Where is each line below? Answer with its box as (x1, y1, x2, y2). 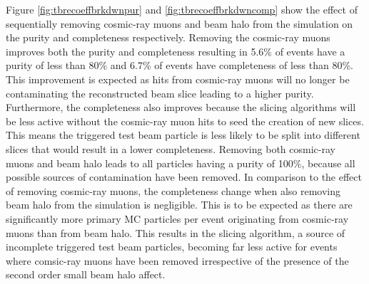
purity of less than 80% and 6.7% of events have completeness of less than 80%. (6, 58, 354, 73)
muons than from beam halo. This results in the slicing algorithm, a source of (6, 225, 345, 240)
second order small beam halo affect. (6, 267, 166, 282)
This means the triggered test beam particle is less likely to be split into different (6, 127, 360, 142)
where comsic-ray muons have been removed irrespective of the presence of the (6, 253, 349, 268)
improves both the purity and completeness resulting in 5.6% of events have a (6, 43, 345, 58)
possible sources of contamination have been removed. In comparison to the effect (6, 169, 362, 184)
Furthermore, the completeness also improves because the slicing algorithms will (6, 100, 356, 115)
